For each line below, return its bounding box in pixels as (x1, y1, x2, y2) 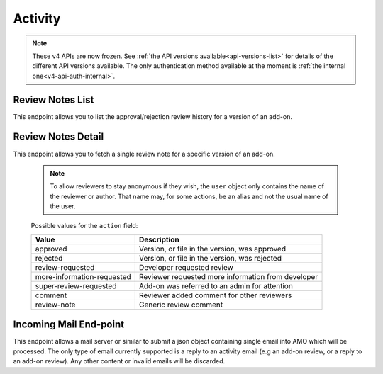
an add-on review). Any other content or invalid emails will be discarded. (13, 357, 226, 365)
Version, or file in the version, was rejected (138, 253, 282, 263)
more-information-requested (35, 271, 131, 281)
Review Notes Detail (13, 131, 104, 143)
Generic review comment (138, 300, 223, 310)
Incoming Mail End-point (13, 319, 124, 331)
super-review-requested (35, 280, 117, 290)
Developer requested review (138, 262, 234, 272)
